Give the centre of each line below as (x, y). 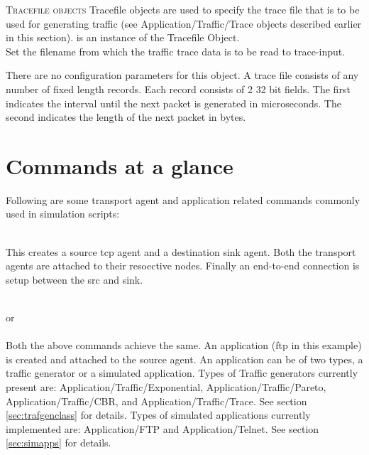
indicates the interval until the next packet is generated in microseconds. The (174, 103)
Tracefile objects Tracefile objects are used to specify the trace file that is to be (183, 9)
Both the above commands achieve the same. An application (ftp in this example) (184, 345)
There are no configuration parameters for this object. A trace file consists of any (182, 75)
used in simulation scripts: (63, 214)
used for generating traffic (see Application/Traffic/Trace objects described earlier (184, 23)
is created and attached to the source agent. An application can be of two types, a (184, 359)
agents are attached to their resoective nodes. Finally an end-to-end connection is (183, 266)
